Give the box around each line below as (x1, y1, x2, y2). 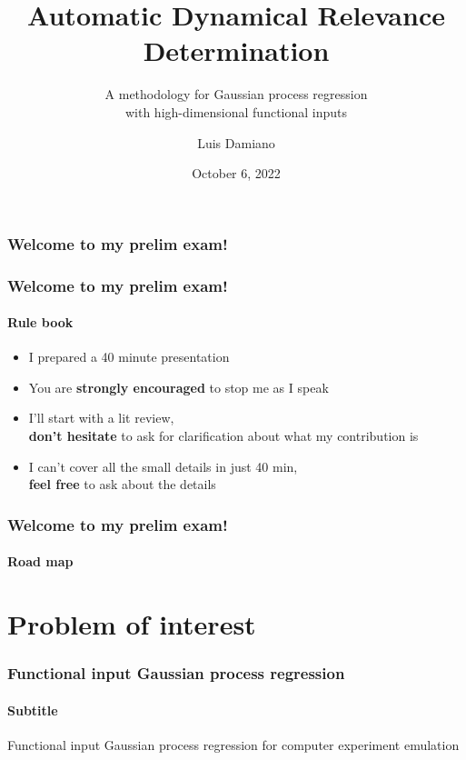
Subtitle (7, 700, 58, 719)
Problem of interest (7, 605, 256, 643)
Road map (7, 552, 74, 571)
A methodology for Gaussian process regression (104, 85, 368, 104)
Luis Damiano (197, 133, 275, 152)
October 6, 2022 (192, 164, 281, 183)
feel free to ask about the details (28, 475, 216, 494)
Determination (143, 32, 330, 69)
